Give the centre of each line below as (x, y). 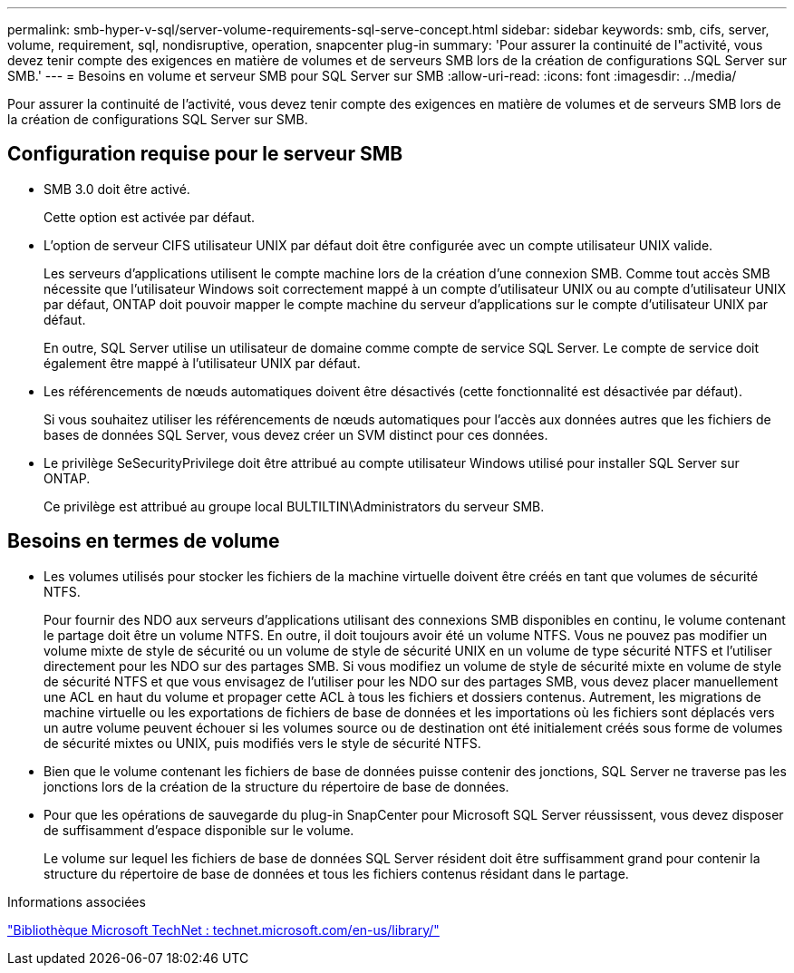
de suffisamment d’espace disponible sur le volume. (199, 830)
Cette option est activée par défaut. (150, 217)
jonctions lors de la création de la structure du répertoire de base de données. (276, 786)
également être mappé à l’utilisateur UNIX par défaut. (202, 363)
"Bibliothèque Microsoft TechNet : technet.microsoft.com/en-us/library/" (223, 929)
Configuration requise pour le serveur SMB (205, 154)
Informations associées (77, 901)
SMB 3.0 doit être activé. (117, 189)
